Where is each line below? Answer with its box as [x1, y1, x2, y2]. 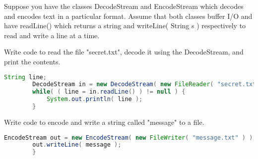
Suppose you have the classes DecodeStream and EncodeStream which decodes [4, 1, 244, 11]
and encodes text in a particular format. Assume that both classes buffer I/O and [4, 10, 253, 21]
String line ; [4, 73, 47, 81]
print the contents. [4, 56, 61, 66]
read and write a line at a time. [4, 30, 100, 40]
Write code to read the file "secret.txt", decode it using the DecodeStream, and [4, 47, 244, 57]
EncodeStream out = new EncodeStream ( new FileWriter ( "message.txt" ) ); [4, 134, 257, 141]
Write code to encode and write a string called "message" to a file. [4, 116, 204, 127]
